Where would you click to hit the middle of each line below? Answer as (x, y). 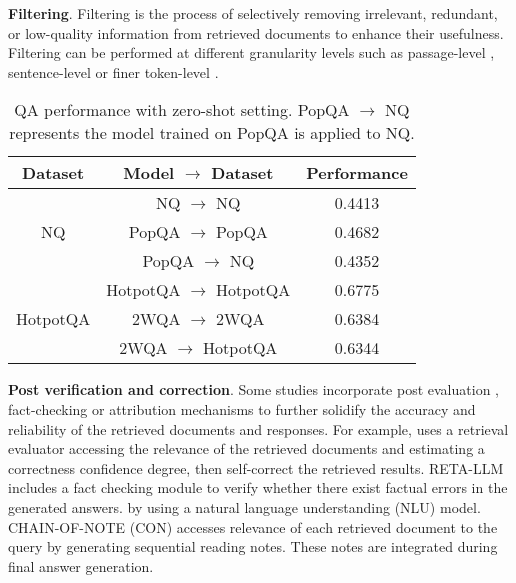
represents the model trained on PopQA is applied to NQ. (212, 133)
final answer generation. (81, 565)
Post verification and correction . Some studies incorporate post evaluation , (253, 389)
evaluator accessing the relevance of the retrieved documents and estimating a (246, 448)
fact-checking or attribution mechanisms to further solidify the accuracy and (242, 408)
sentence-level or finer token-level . (113, 71)
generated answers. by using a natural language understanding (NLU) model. (244, 506)
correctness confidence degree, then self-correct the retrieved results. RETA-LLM (256, 467)
